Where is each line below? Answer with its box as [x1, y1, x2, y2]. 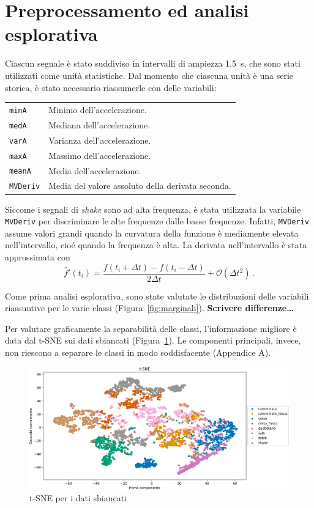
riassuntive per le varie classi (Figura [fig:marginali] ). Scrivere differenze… [5, 301, 294, 314]
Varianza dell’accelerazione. [48, 133, 151, 146]
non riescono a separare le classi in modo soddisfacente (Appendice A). [5, 346, 271, 358]
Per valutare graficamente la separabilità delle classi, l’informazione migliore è [5, 322, 297, 334]
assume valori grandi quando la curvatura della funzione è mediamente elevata [5, 226, 299, 239]
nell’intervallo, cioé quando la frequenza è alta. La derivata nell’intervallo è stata [5, 238, 307, 251]
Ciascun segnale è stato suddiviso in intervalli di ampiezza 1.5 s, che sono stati [5, 57, 301, 70]
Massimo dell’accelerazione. [48, 149, 151, 161]
